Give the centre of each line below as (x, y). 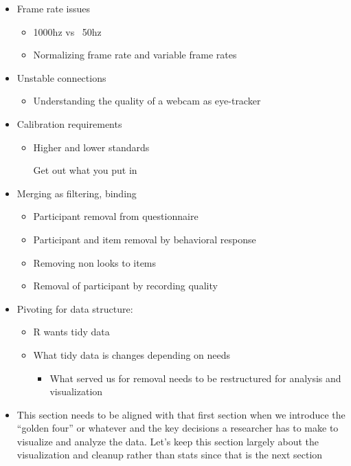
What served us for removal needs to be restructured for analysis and (195, 378)
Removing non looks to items (95, 262)
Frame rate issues (54, 8)
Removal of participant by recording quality (125, 286)
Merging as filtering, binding (77, 193)
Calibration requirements (69, 123)
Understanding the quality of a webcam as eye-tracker (147, 101)
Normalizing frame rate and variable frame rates (135, 55)
